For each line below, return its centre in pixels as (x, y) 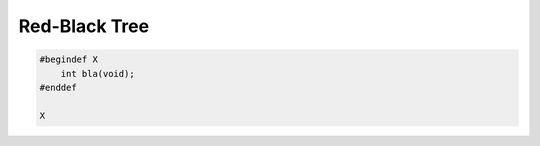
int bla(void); (97, 73)
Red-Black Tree (84, 26)
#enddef (58, 87)
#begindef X (69, 59)
